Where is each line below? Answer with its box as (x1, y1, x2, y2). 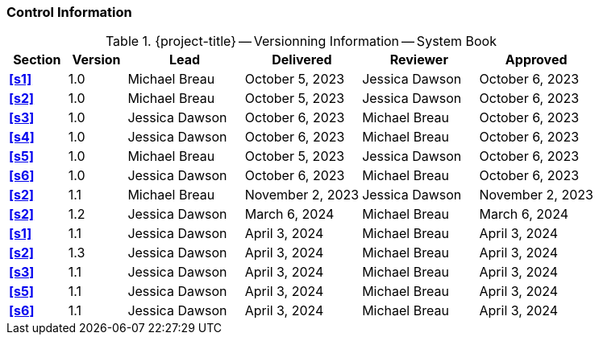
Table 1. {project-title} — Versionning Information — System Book (105, 33, 497, 50)
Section (13, 51, 61, 68)
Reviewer (389, 51, 448, 68)
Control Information (6, 4, 132, 20)
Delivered (272, 51, 332, 68)
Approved (505, 51, 568, 68)
